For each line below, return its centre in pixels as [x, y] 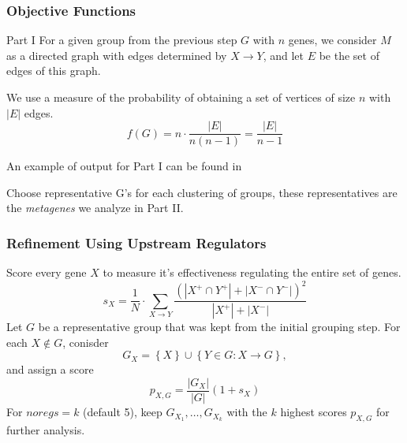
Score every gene [47, 272]
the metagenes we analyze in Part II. [95, 208]
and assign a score [50, 369]
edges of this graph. [54, 71]
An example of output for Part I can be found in [124, 166]
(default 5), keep [123, 412]
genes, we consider [332, 40]
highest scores [314, 412]
